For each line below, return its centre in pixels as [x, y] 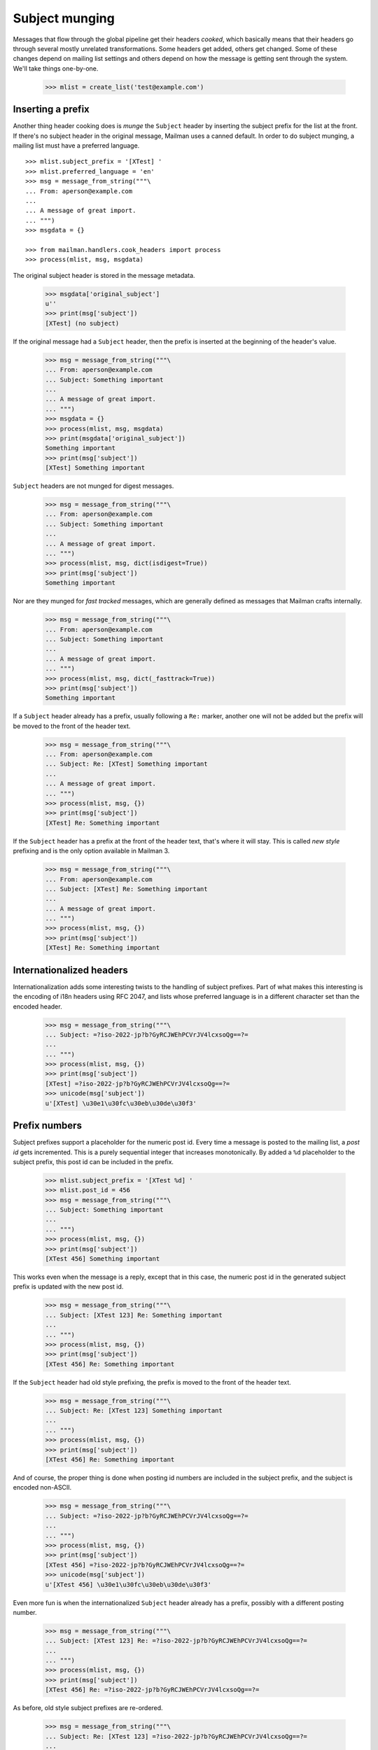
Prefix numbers [47, 1126]
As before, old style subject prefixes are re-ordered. [88, 1708]
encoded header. [37, 1006]
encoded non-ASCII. [42, 1487]
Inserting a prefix [51, 110]
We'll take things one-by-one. [56, 68]
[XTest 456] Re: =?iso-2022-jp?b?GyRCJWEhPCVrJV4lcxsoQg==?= [152, 1690]
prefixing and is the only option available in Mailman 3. [91, 851]
